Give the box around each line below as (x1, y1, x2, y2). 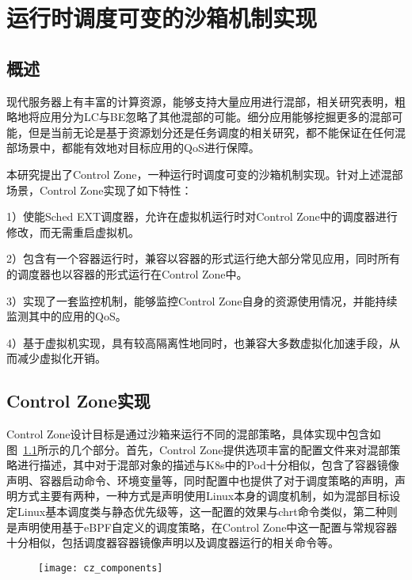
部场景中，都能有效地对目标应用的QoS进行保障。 (6, 139, 260, 156)
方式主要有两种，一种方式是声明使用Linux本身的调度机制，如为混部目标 (17, 487, 390, 504)
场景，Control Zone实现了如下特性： (6, 181, 193, 198)
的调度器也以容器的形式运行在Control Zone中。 (6, 265, 248, 282)
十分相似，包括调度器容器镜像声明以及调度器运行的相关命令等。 (6, 534, 339, 551)
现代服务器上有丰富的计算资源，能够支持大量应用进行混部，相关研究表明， (6, 93, 395, 109)
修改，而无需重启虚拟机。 (6, 223, 139, 240)
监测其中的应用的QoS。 (6, 308, 127, 324)
